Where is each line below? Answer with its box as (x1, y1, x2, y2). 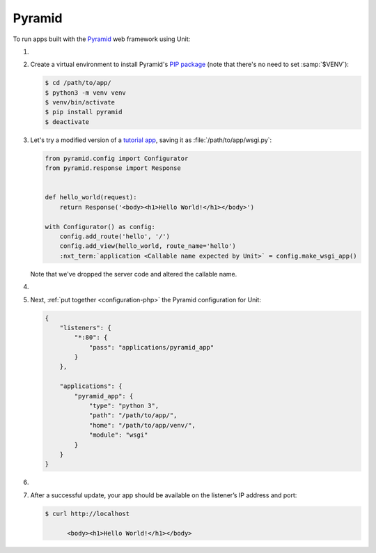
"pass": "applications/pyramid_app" (88, 343, 214, 351)
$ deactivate (45, 118, 90, 125)
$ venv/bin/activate (45, 98, 115, 107)
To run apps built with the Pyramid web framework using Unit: (13, 35, 191, 43)
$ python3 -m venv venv (45, 88, 127, 97)
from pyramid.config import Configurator (45, 154, 189, 162)
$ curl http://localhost (45, 509, 130, 517)
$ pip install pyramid (45, 108, 123, 116)
